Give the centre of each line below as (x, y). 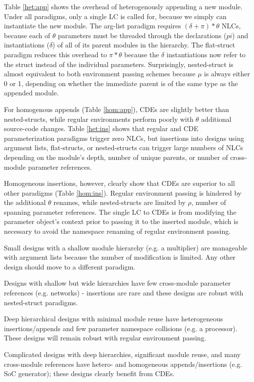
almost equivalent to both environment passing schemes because (100, 74)
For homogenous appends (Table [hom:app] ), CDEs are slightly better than (116, 109)
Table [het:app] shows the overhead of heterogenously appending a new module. (123, 6)
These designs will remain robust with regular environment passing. (105, 338)
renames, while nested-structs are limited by (119, 202)
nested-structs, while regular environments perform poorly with (99, 119)
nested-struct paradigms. (41, 302)
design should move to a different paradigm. (70, 266)
